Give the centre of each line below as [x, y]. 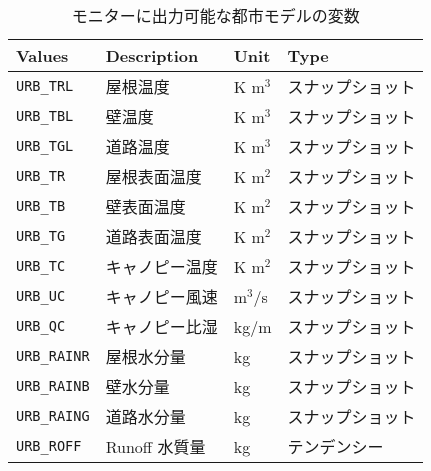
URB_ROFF [49, 446]
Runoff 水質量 [155, 446]
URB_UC [41, 296]
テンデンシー [335, 446]
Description [152, 55]
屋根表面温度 [153, 176]
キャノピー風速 [161, 296]
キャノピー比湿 [161, 326]
